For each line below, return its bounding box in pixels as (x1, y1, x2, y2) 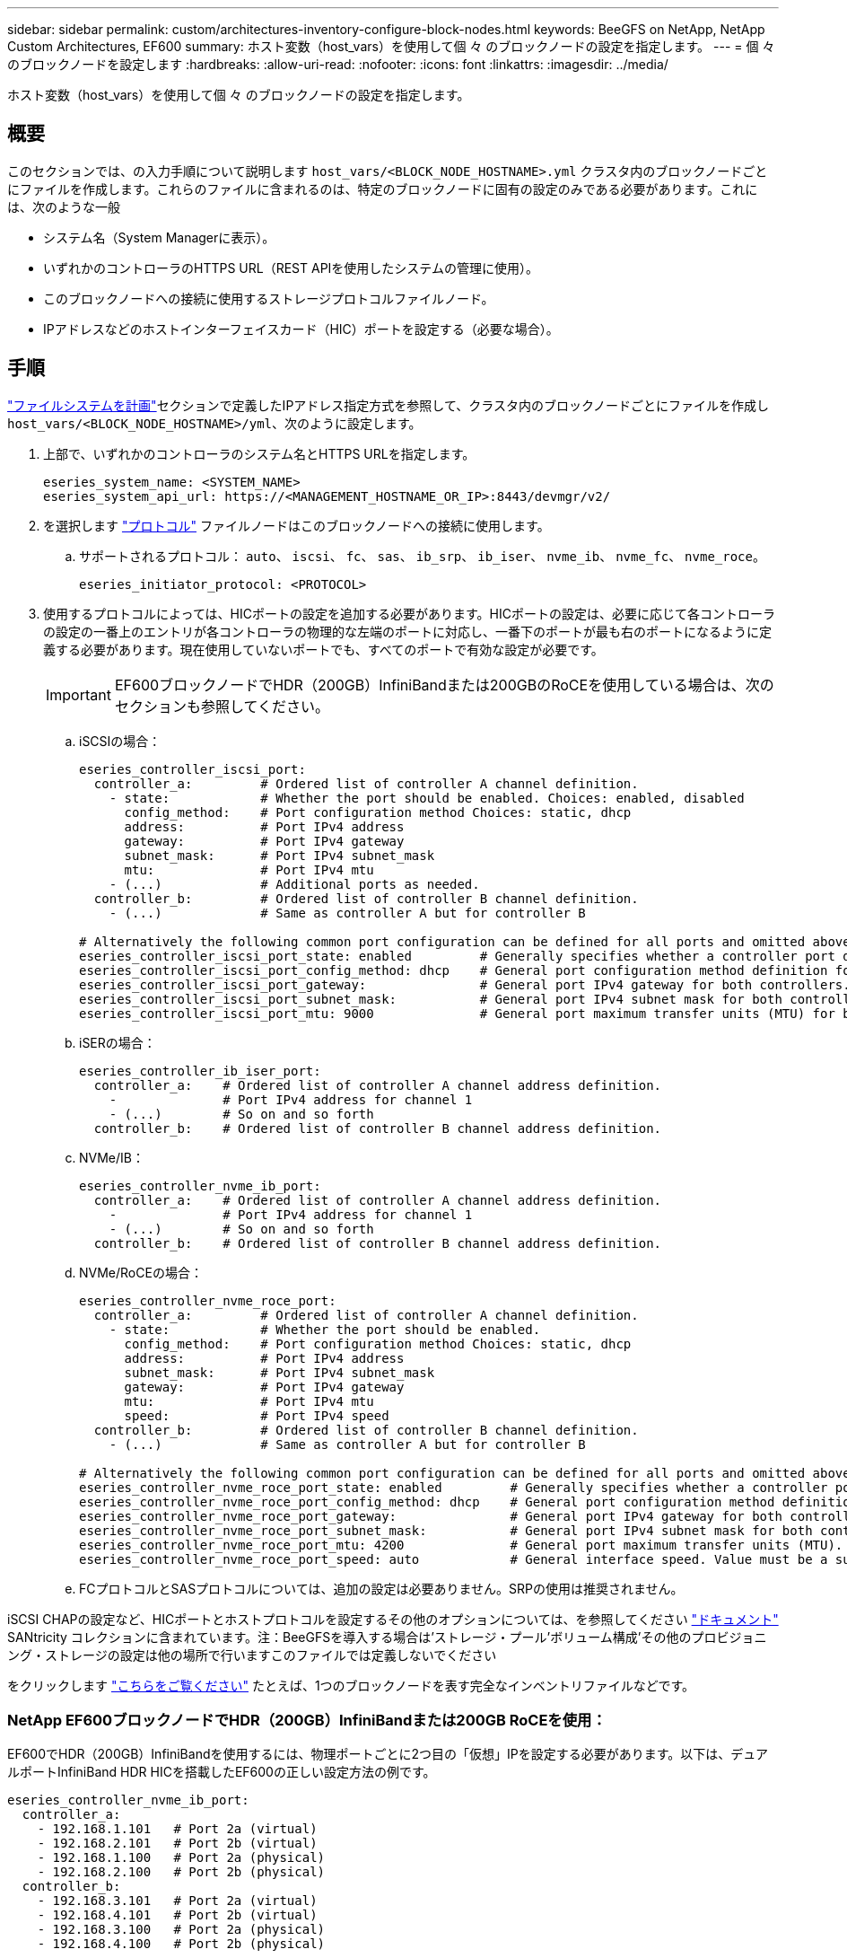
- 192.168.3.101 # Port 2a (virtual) (37, 1893, 318, 1909)
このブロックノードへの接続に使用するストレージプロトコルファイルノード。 (43, 290, 494, 306)
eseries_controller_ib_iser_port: (79, 1063, 321, 1078)
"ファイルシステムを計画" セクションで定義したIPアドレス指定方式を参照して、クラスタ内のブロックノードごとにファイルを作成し (7, 397, 770, 413)
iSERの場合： (79, 1034, 156, 1050)
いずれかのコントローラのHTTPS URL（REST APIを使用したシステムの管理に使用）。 (43, 259, 538, 276)
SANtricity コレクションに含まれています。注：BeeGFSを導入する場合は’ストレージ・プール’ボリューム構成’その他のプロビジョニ (7, 1629, 767, 1645)
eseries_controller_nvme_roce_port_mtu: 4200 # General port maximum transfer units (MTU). (79, 1537, 843, 1552)
